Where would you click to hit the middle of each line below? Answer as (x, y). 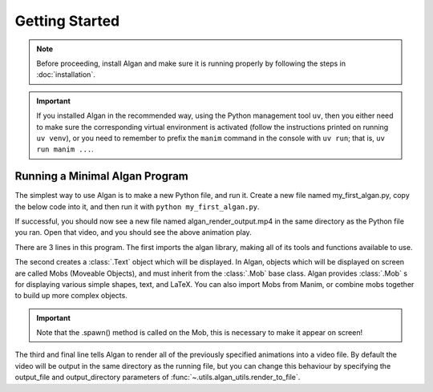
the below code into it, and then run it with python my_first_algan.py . (137, 206)
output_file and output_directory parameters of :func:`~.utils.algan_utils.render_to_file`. (158, 378)
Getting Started (67, 21)
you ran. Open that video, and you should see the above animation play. (133, 232)
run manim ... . (65, 149)
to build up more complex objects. (71, 296)
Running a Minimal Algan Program (101, 176)
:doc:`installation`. (66, 75)
